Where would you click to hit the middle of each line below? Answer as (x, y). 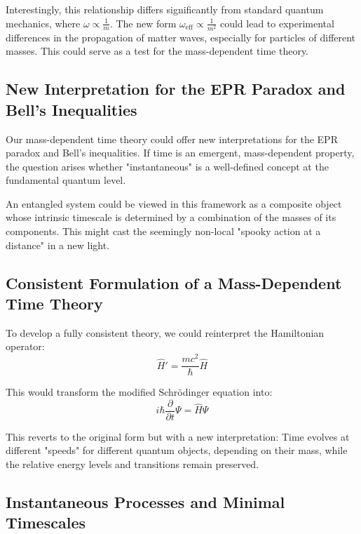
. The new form (143, 23)
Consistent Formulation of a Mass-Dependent (174, 282)
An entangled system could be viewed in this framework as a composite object (174, 203)
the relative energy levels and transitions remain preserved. (132, 464)
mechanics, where (43, 23)
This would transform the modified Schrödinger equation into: (139, 392)
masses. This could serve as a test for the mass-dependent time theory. (157, 51)
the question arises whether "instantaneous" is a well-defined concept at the (167, 166)
